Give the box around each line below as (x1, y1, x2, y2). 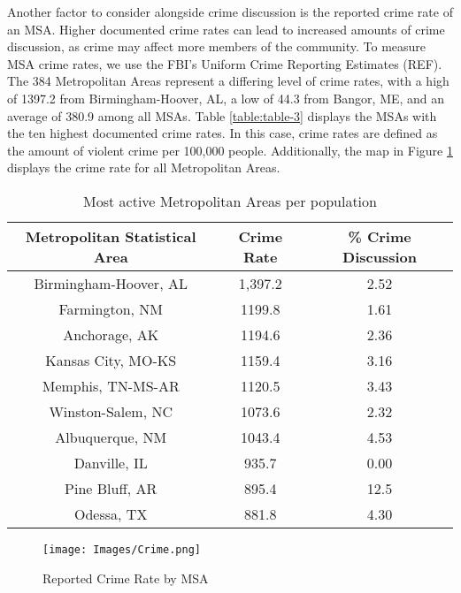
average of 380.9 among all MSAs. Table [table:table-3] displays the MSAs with (7, 106, 437, 125)
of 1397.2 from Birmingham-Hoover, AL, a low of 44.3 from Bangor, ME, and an (7, 88, 445, 107)
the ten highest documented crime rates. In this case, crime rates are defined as (7, 124, 438, 142)
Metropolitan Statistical (25, 225, 196, 247)
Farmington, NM (58, 298, 164, 319)
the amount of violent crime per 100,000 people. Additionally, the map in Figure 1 (7, 141, 453, 159)
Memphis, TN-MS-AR (42, 375, 180, 396)
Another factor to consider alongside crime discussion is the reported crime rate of (7, 3, 453, 20)
